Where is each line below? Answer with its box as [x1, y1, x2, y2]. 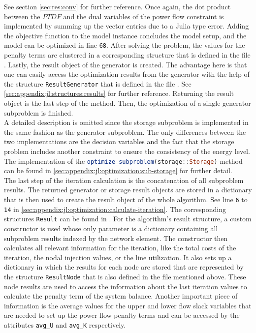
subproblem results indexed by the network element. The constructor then [4, 233, 228, 243]
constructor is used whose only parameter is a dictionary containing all [4, 223, 218, 234]
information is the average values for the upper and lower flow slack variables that [4, 300, 252, 310]
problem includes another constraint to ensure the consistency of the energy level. [4, 146, 250, 156]
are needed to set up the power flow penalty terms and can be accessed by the [4, 310, 240, 320]
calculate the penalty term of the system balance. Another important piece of [4, 291, 238, 301]
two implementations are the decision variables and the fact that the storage [4, 136, 234, 147]
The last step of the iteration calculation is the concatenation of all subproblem [4, 175, 244, 185]
